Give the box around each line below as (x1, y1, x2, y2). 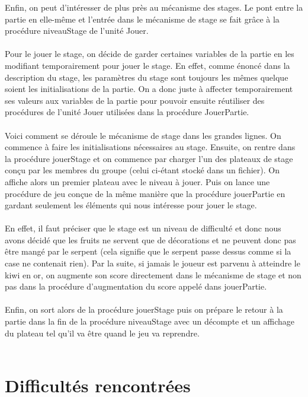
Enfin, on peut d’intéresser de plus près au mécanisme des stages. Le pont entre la (5, 1, 303, 13)
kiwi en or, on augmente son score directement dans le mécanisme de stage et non (5, 268, 301, 281)
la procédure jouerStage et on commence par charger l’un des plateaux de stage (5, 152, 293, 164)
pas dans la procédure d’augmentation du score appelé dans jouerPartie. (5, 280, 267, 293)
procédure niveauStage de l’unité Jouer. (5, 24, 149, 37)
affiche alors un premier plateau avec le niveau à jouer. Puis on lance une (5, 175, 270, 188)
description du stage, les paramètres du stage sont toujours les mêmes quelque (5, 71, 288, 83)
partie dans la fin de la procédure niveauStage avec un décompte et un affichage (5, 315, 295, 328)
